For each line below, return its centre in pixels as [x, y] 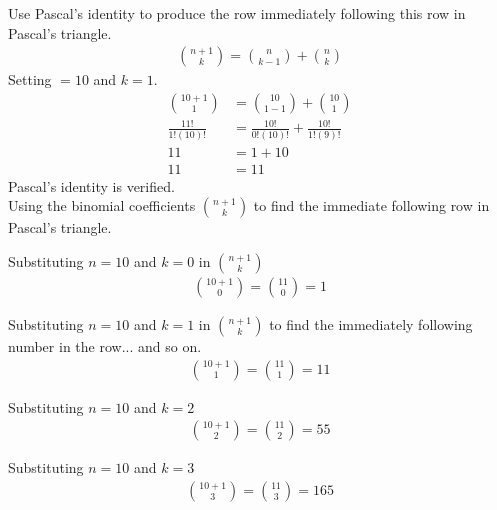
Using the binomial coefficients [102, 205]
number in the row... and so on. [105, 345]
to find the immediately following [371, 323]
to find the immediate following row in [371, 205]
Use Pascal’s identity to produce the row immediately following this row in [237, 13]
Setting [30, 79]
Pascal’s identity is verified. [91, 185]
